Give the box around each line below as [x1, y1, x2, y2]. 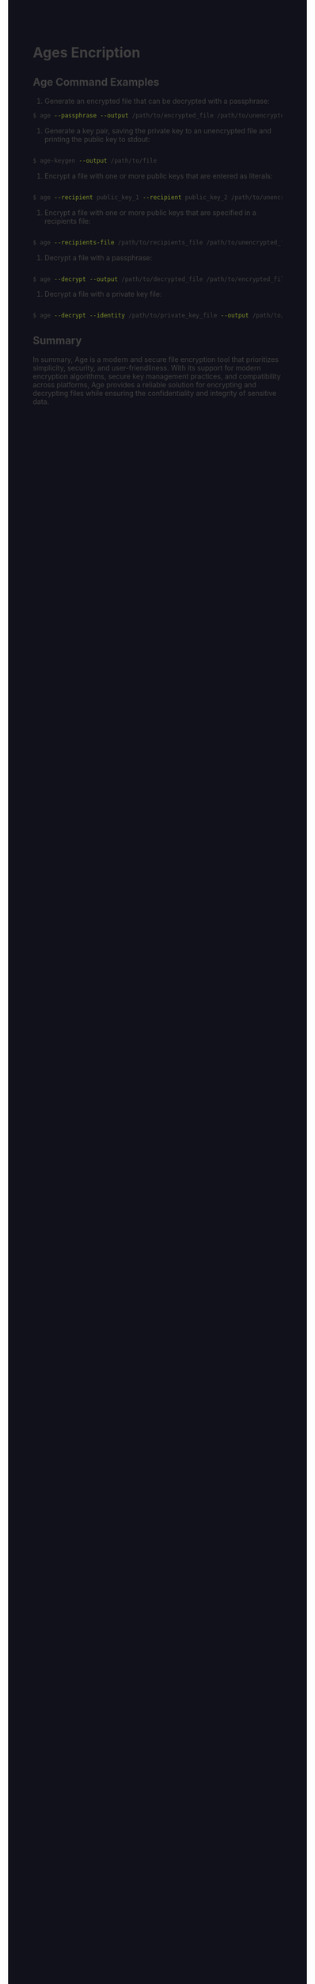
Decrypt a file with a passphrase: [44, 252, 153, 262]
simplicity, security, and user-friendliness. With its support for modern [32, 363, 262, 373]
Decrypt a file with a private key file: [44, 290, 162, 299]
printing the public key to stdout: [44, 134, 150, 144]
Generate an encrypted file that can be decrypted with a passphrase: [44, 96, 270, 106]
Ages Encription [32, 44, 141, 62]
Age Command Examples [32, 75, 160, 89]
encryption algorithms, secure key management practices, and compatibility [32, 371, 282, 381]
